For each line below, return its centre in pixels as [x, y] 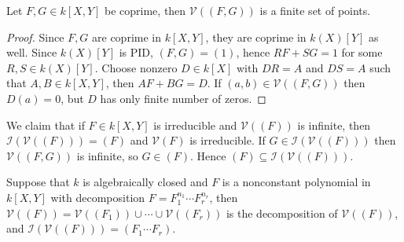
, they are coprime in [256, 37]
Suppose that [38, 182]
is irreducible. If [228, 140]
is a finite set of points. [315, 10]
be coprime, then [145, 10]
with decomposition [98, 197]
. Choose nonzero [136, 67]
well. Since [32, 52]
